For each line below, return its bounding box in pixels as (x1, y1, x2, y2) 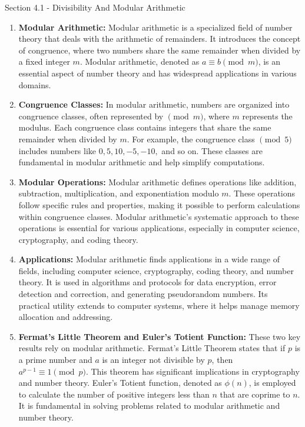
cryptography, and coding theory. (18, 233, 138, 245)
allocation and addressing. (18, 311, 113, 323)
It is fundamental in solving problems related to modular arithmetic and (18, 399, 280, 412)
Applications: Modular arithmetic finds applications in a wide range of (18, 253, 280, 265)
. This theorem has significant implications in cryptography (85, 365, 300, 377)
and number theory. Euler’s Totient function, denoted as (18, 376, 222, 389)
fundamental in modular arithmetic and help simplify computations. (18, 156, 265, 168)
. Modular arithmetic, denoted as (79, 55, 200, 68)
